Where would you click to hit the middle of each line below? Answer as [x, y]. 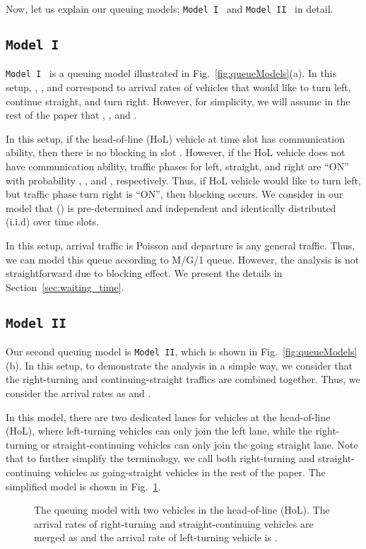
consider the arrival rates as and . [78, 393]
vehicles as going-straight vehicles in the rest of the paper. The [190, 472]
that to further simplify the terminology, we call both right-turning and [160, 458]
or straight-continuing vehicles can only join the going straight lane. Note [199, 444]
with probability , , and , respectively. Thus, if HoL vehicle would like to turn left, [183, 180]
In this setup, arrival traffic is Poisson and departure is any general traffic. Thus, [181, 246]
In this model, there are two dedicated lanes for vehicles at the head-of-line [168, 417]
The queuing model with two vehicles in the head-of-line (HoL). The [182, 510]
